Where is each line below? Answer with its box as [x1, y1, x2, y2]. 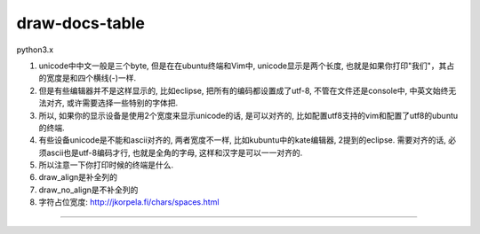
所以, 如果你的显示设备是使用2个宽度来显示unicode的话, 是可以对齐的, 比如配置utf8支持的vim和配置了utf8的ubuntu [38, 110, 459, 121]
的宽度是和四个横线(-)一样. [38, 73, 137, 83]
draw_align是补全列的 [38, 172, 118, 183]
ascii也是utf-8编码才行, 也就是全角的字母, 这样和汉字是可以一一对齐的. [45, 147, 303, 158]
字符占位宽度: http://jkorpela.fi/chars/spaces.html [38, 197, 220, 207]
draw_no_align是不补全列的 [38, 184, 139, 195]
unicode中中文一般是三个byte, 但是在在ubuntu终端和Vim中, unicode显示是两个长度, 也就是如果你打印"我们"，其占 [38, 60, 455, 71]
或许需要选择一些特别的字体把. [66, 97, 179, 108]
